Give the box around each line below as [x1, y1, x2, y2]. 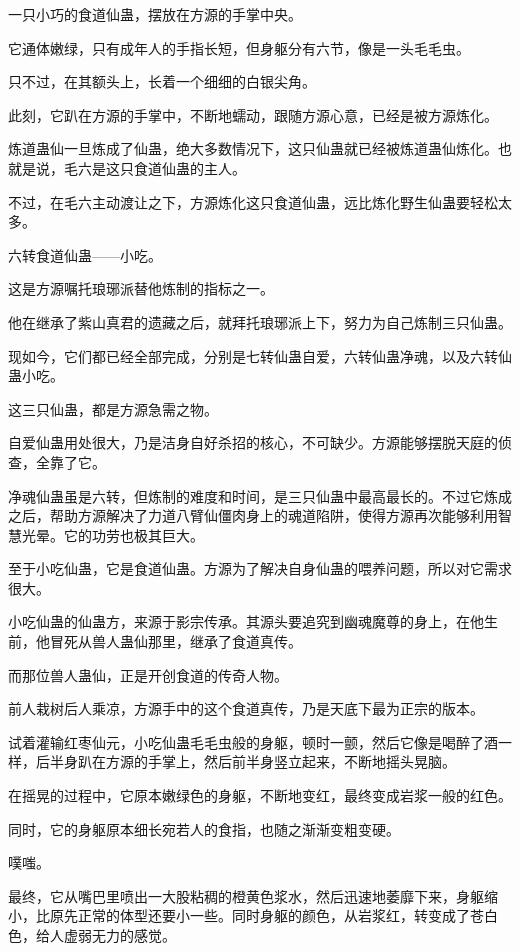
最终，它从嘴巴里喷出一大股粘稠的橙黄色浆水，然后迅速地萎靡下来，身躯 [8, 885, 484, 906]
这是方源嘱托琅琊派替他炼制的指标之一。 [8, 278, 274, 299]
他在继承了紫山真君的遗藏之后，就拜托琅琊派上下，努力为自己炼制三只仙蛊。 [8, 311, 512, 332]
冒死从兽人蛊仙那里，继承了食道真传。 [49, 631, 302, 652]
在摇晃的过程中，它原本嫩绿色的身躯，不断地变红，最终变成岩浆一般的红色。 [8, 785, 512, 806]
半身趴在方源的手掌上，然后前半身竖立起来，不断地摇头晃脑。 [49, 751, 456, 772]
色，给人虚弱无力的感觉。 [8, 925, 176, 945]
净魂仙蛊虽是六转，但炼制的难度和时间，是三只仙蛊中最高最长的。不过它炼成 [8, 485, 512, 506]
